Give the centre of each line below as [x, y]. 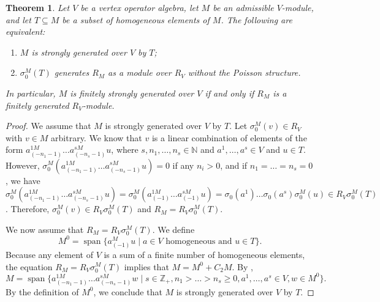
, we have [23, 180]
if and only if [230, 93]
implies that [146, 266]
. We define [173, 229]
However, [23, 165]
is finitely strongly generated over [132, 93]
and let [18, 19]
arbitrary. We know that [97, 137]
